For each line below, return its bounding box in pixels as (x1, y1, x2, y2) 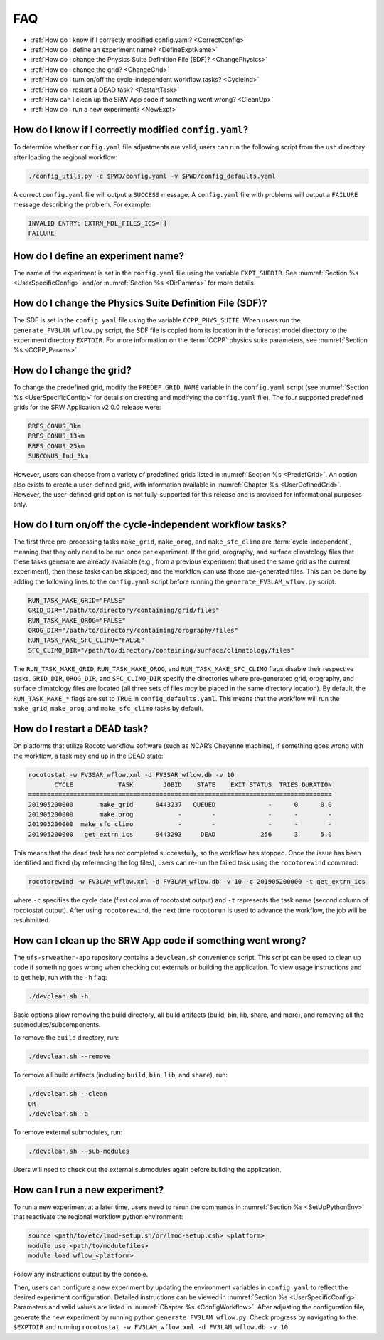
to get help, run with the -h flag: (13, 973, 107, 981)
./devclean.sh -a (28, 1110, 89, 1118)
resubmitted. (13, 915, 50, 924)
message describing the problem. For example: (13, 200, 151, 209)
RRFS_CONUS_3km (28, 422, 81, 430)
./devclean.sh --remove (28, 1053, 112, 1060)
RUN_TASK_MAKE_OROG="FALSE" (28, 616, 126, 624)
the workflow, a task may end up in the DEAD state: (13, 751, 164, 760)
